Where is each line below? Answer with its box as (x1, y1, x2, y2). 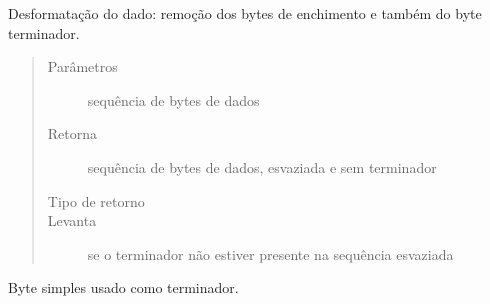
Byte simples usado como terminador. (8, 277, 239, 298)
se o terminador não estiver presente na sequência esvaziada (87, 243, 454, 264)
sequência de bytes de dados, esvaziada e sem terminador (87, 156, 437, 177)
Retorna (47, 123, 98, 144)
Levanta (47, 210, 97, 231)
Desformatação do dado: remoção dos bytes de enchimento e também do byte (8, 3, 482, 23)
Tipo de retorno (47, 190, 145, 211)
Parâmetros (47, 56, 118, 77)
